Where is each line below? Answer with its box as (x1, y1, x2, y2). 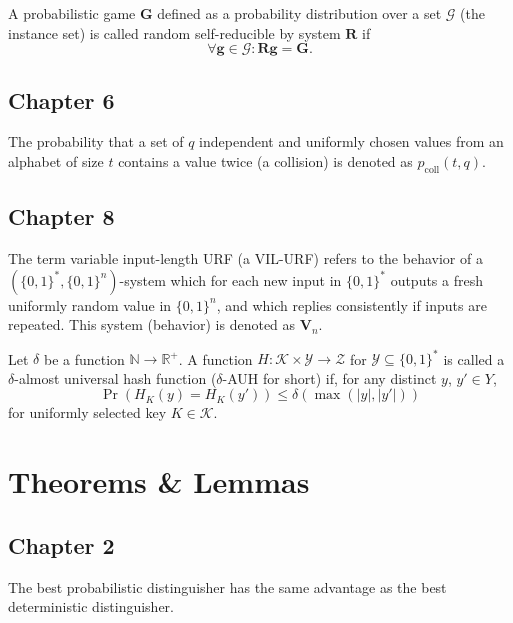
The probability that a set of (8, 131, 184, 152)
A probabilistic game (8, 3, 136, 23)
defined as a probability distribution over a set (157, 3, 442, 23)
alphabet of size (8, 150, 104, 171)
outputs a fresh (390, 269, 484, 290)
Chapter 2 (8, 529, 115, 560)
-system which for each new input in (119, 269, 342, 290)
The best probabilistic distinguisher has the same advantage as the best (8, 576, 447, 597)
